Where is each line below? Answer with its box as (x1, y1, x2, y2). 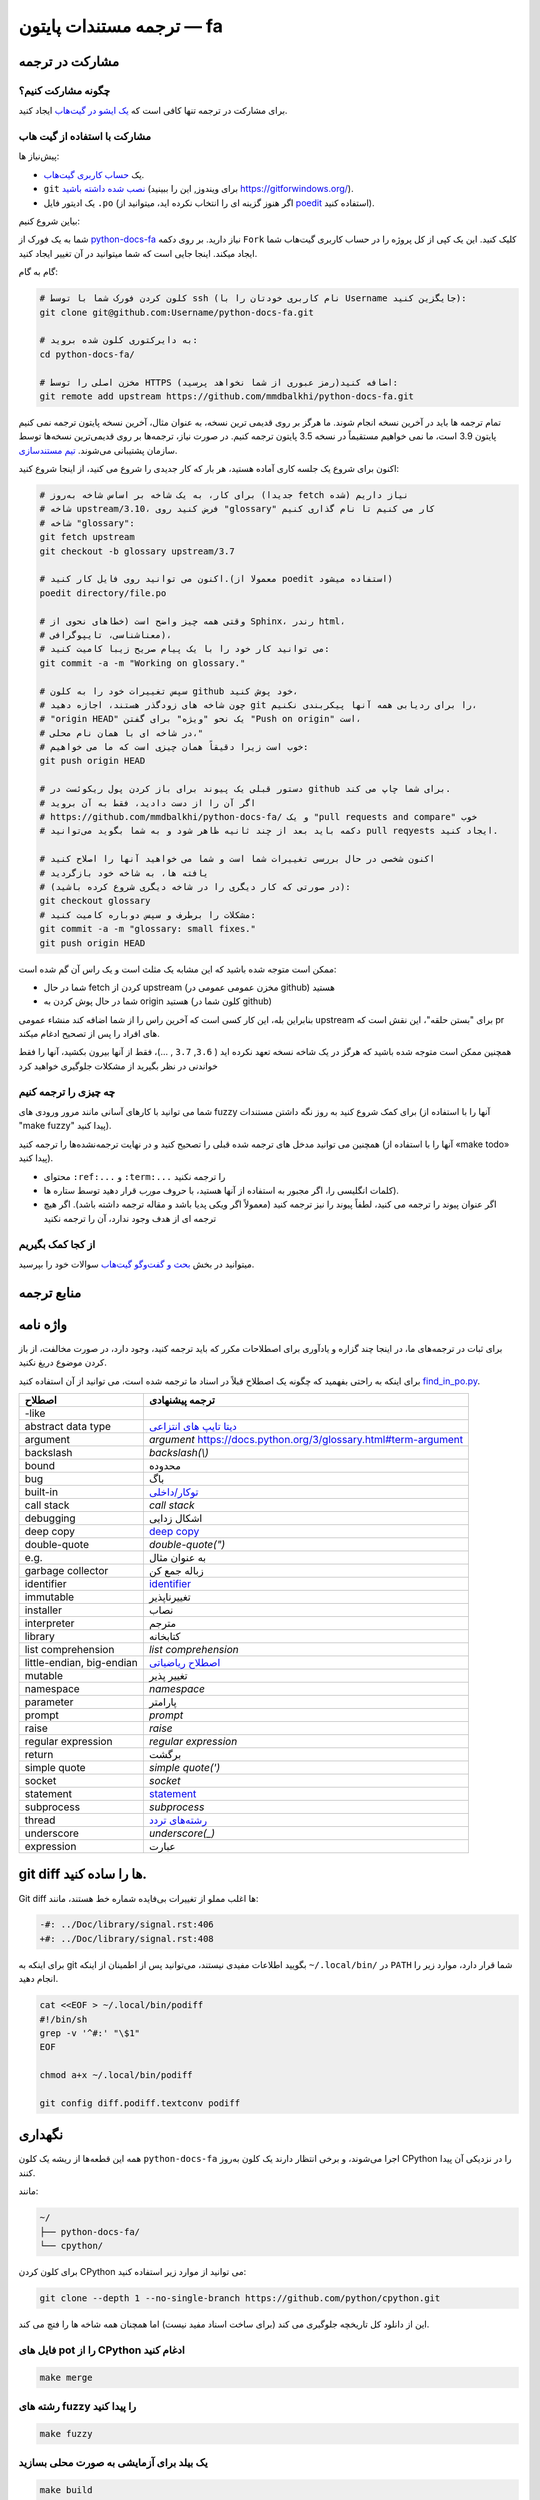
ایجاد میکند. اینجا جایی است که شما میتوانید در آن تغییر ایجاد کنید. (18, 247, 258, 259)
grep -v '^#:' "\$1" (39, 2028, 140, 2039)
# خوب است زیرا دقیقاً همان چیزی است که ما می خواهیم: (39, 741, 309, 753)
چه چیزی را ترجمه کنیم (18, 1085, 116, 1099)
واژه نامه (18, 1316, 67, 1333)
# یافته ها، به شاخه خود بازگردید (39, 867, 209, 879)
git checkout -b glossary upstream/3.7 (39, 545, 235, 557)
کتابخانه (148, 1629, 181, 1643)
